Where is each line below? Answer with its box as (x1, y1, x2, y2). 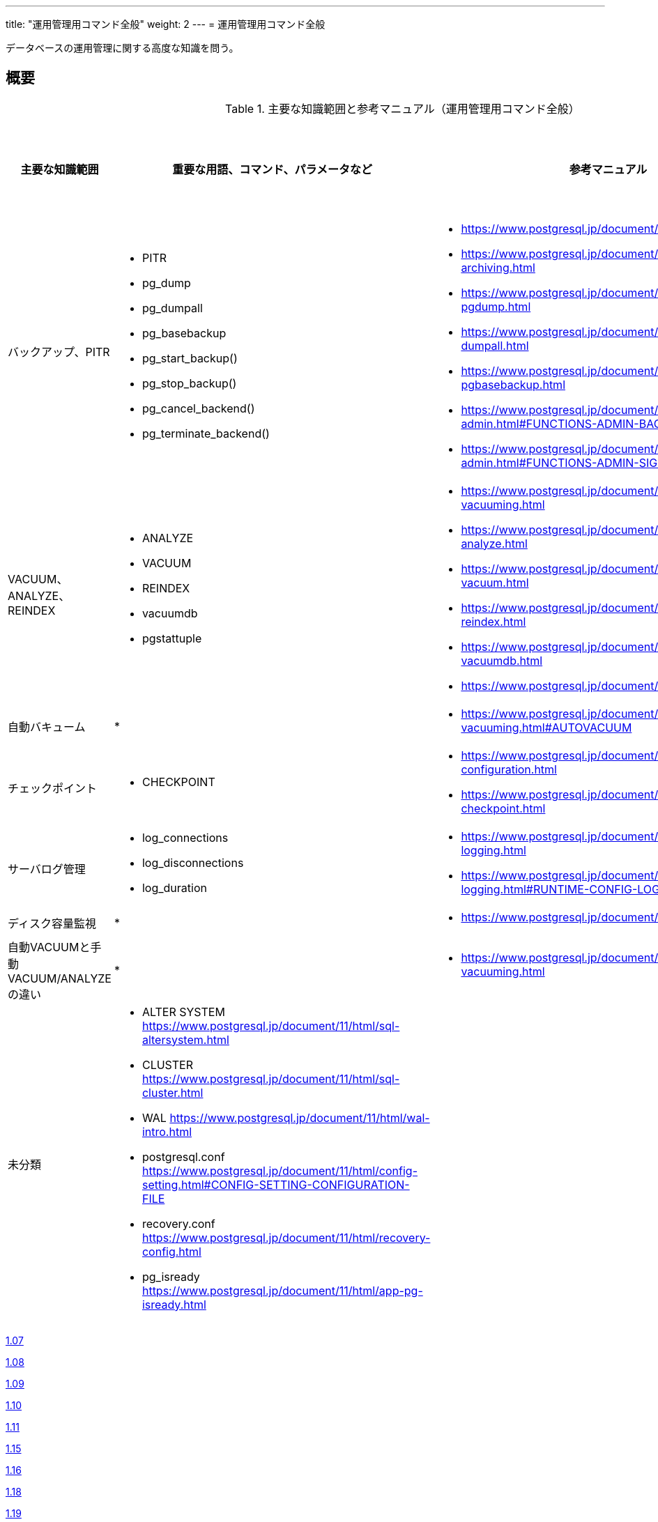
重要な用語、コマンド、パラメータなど (172, 162, 373, 176)
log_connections (141, 830, 229, 845)
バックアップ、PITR (8, 344, 110, 359)
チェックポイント (8, 781, 98, 795)
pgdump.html (461, 299, 531, 314)
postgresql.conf (141, 1149, 225, 1164)
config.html (141, 1244, 201, 1259)
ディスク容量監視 (8, 916, 96, 930)
